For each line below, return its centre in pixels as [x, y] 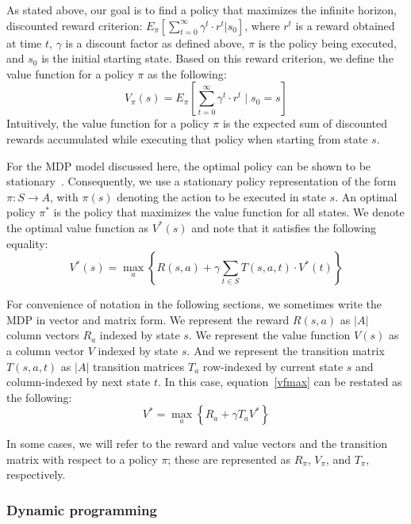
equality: [27, 243]
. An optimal [366, 196]
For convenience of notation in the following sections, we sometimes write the [194, 304]
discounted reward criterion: [75, 25]
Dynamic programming [82, 509]
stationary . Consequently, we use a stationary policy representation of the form [202, 181]
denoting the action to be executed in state [221, 196]
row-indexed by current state [273, 366]
